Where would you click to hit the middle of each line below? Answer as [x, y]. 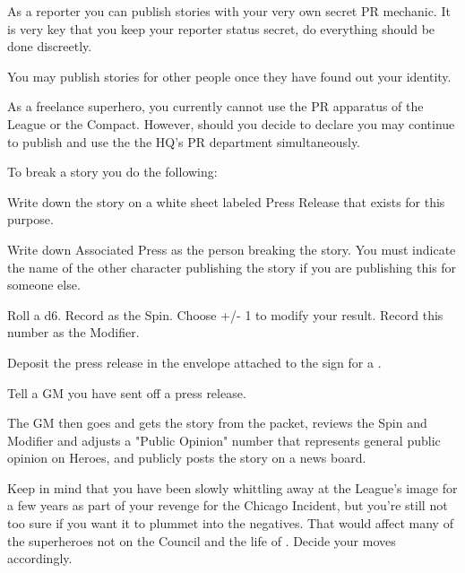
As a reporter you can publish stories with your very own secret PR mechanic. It [229, 11]
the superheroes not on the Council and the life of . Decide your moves [202, 540]
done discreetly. [50, 46]
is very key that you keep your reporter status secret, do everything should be [221, 28]
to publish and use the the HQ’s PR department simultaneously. [184, 141]
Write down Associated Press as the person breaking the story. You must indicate [232, 249]
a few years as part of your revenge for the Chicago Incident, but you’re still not [228, 505]
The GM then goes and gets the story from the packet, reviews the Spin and [217, 423]
